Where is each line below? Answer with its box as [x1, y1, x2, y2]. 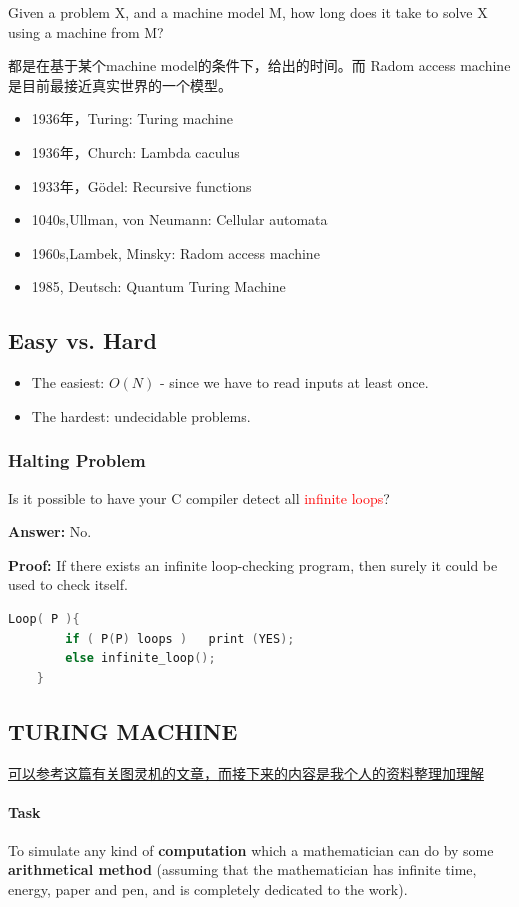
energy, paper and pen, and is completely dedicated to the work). [8, 879, 408, 900]
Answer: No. [8, 521, 92, 542]
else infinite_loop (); [65, 651, 216, 666]
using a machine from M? [8, 21, 164, 42]
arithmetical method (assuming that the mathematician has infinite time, [8, 859, 477, 880]
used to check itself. [8, 574, 128, 595]
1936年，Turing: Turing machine [31, 108, 233, 129]
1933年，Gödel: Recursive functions [31, 175, 252, 196]
